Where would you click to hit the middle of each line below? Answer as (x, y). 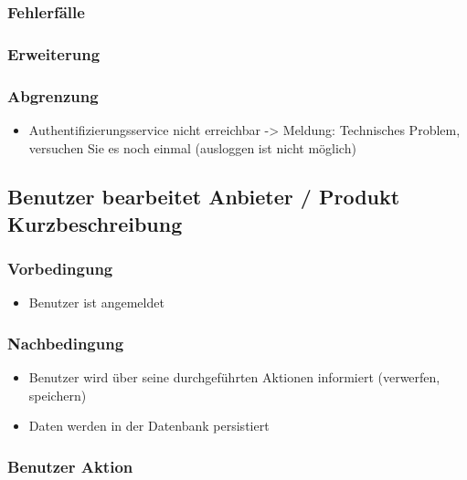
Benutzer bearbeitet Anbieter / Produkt (204, 197)
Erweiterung (54, 53)
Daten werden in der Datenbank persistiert (149, 426)
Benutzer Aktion (70, 466)
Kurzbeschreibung (95, 223)
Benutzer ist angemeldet (96, 303)
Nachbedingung (66, 343)
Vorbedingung (60, 269)
